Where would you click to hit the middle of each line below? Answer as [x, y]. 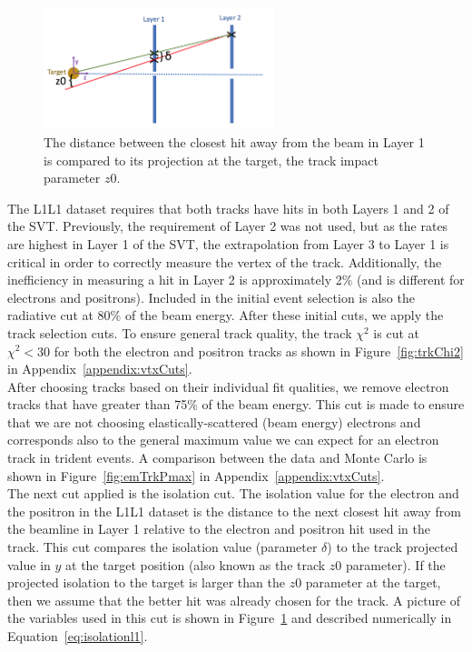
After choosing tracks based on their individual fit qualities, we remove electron [228, 386]
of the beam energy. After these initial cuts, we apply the [284, 315]
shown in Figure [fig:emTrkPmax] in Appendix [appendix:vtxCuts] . [196, 475]
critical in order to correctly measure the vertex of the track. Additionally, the [225, 261]
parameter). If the [396, 564]
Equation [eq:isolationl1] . [78, 636]
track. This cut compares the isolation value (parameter [162, 547]
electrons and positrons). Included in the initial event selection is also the [211, 297]
